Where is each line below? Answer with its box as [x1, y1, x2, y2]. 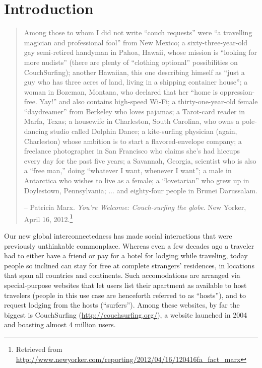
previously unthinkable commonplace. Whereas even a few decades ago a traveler [4, 240, 254, 251]
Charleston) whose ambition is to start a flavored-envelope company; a [24, 135, 242, 146]
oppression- [220, 86, 255, 97]
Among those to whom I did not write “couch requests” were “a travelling [24, 27, 252, 38]
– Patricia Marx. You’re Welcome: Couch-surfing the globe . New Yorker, [24, 202, 246, 212]
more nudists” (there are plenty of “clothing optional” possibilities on [24, 56, 238, 67]
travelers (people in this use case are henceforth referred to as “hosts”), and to [4, 289, 246, 300]
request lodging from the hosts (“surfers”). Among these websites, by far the [4, 300, 240, 310]
